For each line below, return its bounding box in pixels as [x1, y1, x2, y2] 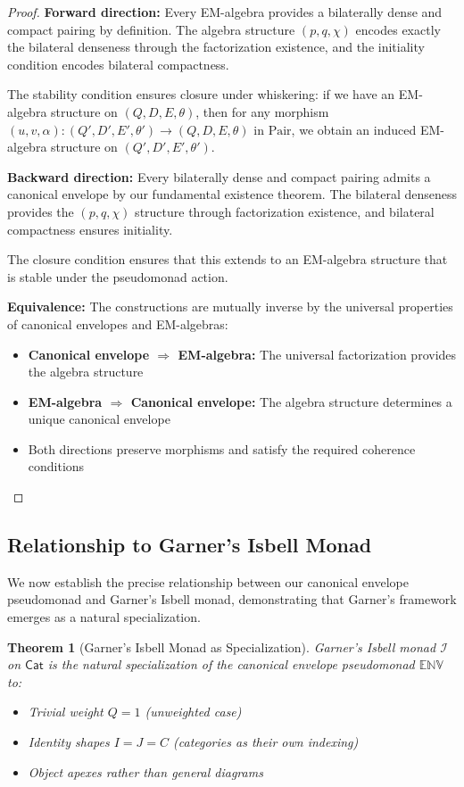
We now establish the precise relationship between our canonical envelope [7, 572, 409, 591]
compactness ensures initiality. [7, 220, 173, 238]
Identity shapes [28, 733, 110, 751]
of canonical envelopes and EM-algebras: [7, 314, 228, 333]
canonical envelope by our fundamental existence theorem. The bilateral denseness [7, 185, 458, 203]
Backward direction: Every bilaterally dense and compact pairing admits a [7, 167, 431, 186]
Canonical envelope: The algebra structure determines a [130, 392, 452, 410]
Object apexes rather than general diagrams [28, 762, 263, 781]
